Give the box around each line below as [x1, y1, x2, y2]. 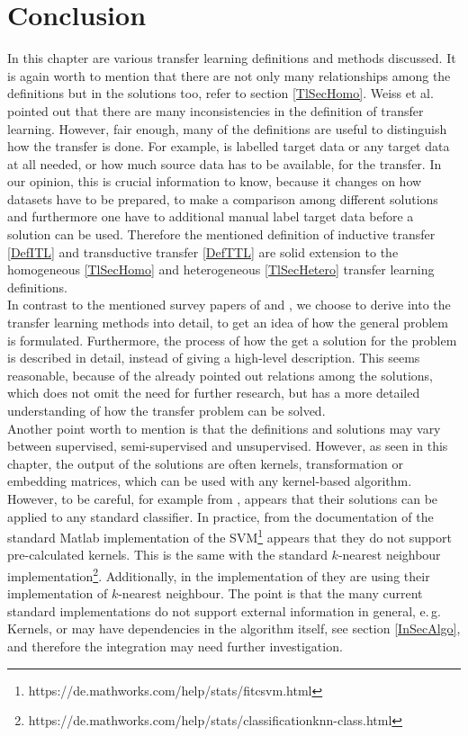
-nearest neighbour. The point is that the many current [118, 584, 423, 603]
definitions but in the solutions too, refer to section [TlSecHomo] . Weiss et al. [7, 84, 434, 103]
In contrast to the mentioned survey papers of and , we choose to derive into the [7, 295, 451, 314]
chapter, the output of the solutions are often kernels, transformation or [7, 453, 404, 472]
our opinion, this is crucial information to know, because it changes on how [7, 172, 422, 191]
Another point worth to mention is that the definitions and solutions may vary [7, 418, 441, 437]
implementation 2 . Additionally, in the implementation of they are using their [7, 564, 430, 585]
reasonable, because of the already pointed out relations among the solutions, [7, 365, 434, 384]
